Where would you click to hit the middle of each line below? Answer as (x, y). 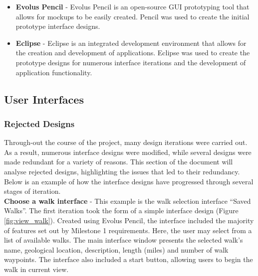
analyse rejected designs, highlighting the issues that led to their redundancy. (122, 171)
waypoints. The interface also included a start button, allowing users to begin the (129, 259)
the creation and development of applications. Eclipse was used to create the (133, 53)
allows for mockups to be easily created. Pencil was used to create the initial (132, 16)
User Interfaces (44, 99)
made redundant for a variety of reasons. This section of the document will (119, 162)
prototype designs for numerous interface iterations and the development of (131, 62)
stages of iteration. (32, 191)
